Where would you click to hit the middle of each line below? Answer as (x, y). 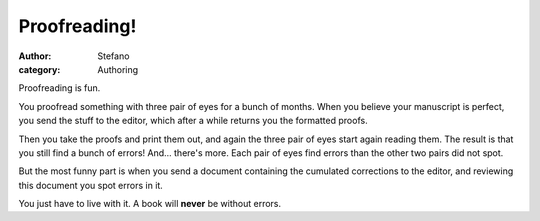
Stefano (113, 56)
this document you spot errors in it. (91, 185)
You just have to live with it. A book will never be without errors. (150, 204)
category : (39, 69)
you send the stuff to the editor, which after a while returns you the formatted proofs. (193, 121)
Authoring (118, 69)
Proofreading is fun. (59, 88)
